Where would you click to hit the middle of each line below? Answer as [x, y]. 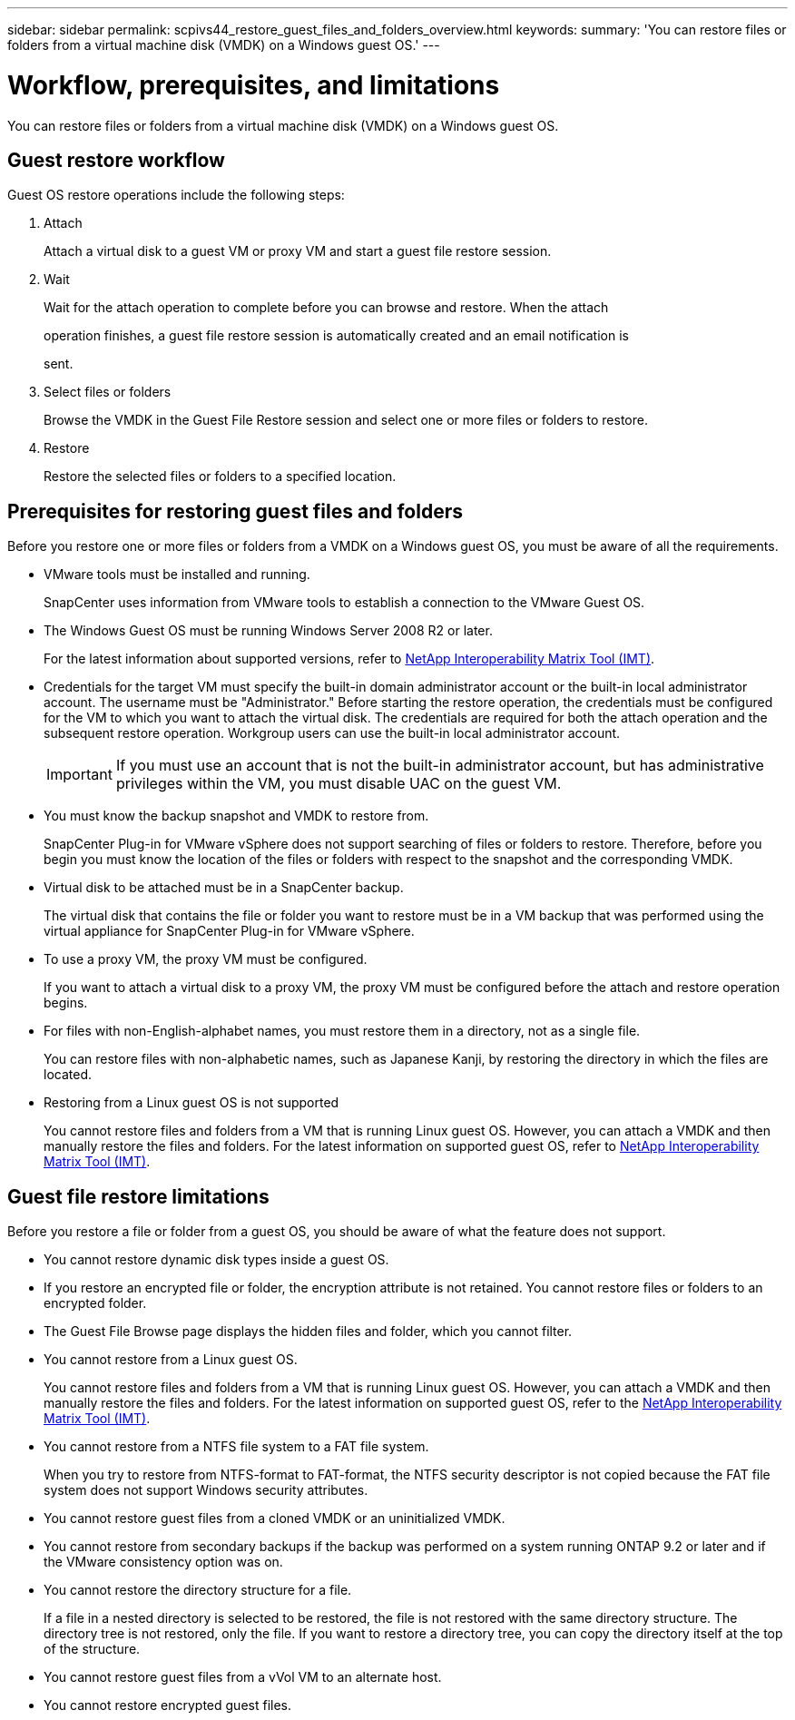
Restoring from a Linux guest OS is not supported [191, 1103]
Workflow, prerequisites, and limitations [254, 85]
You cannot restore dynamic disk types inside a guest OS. [216, 1260]
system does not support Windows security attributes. [206, 1490]
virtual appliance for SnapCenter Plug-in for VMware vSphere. [229, 931]
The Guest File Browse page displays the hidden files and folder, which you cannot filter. [308, 1332]
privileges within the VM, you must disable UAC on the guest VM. [339, 784]
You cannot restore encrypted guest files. [168, 1705]
